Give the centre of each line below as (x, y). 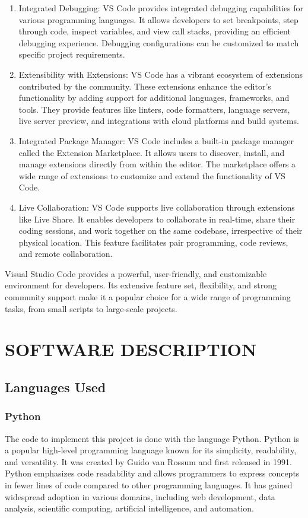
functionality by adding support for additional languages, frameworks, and (154, 98)
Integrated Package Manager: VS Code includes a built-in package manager (156, 140)
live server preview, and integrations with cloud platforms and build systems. (159, 121)
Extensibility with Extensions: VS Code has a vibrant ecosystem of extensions (161, 74)
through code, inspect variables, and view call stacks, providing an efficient (155, 31)
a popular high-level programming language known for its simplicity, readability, (151, 450)
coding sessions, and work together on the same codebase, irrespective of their (161, 231)
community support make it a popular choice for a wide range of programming (148, 297)
